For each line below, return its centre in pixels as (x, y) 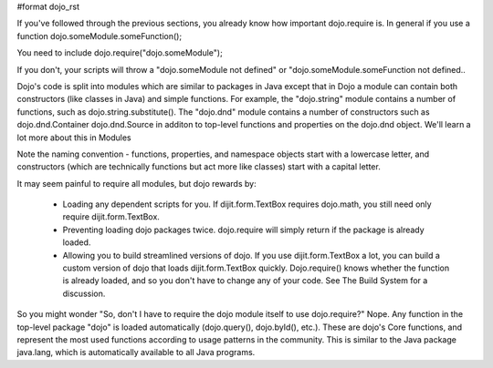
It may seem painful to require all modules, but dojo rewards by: (136, 183)
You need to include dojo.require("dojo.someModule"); (120, 53)
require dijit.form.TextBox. (111, 217)
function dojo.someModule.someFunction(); (100, 36)
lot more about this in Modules (74, 138)
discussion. (84, 293)
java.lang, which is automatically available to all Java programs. (136, 353)
